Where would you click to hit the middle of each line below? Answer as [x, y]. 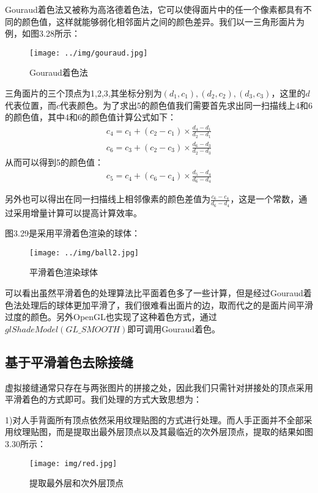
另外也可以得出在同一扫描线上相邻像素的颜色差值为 [108, 199]
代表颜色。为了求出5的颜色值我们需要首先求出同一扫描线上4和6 [187, 105]
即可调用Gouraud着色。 [174, 328]
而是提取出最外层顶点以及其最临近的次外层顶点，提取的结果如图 [184, 432]
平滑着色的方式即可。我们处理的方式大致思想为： [103, 399]
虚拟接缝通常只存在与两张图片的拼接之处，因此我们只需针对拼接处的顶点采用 [159, 387]
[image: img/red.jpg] [73, 463]
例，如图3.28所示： [43, 33]
